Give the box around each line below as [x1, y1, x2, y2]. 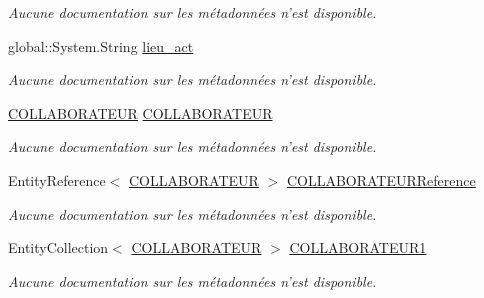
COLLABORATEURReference [286, 169, 476, 190]
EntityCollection [8, 237, 109, 258]
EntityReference [8, 169, 106, 190]
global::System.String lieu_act [8, 35, 194, 56]
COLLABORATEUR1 [289, 237, 427, 258]
